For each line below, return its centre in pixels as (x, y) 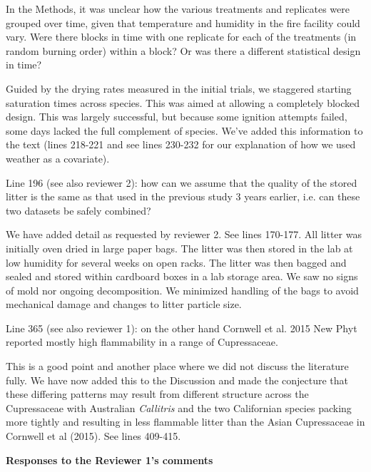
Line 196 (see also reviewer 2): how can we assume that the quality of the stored (182, 182)
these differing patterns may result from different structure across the (157, 394)
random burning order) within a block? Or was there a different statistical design (183, 50)
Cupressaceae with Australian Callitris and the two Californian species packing (179, 407)
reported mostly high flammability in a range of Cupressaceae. (142, 342)
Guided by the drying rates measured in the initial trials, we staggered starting (179, 88)
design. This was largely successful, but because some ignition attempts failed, (177, 117)
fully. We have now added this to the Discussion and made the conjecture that (177, 380)
